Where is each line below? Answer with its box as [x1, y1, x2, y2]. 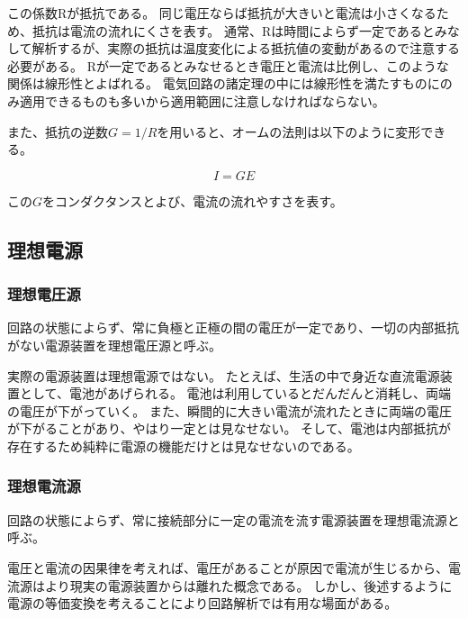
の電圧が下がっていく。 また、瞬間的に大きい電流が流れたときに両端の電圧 [7, 401, 452, 420]
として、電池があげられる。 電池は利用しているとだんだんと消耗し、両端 [19, 384, 452, 403]
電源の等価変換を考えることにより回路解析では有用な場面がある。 [7, 594, 398, 613]
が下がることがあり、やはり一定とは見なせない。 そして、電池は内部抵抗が [7, 419, 451, 438]
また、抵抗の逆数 [7, 122, 108, 141]
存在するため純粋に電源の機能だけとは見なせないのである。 [7, 436, 360, 455]
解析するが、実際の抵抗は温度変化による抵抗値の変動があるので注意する [31, 39, 460, 58]
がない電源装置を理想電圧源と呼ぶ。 [7, 335, 221, 354]
